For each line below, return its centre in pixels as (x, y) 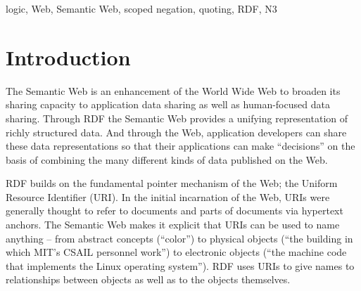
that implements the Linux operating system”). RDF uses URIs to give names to (180, 265)
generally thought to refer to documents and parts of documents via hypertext (175, 211)
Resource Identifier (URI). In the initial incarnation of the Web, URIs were (168, 196)
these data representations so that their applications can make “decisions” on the (180, 146)
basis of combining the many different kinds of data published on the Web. (167, 159)
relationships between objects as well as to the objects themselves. (148, 279)
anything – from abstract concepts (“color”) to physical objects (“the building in (179, 238)
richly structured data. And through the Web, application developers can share (176, 132)
